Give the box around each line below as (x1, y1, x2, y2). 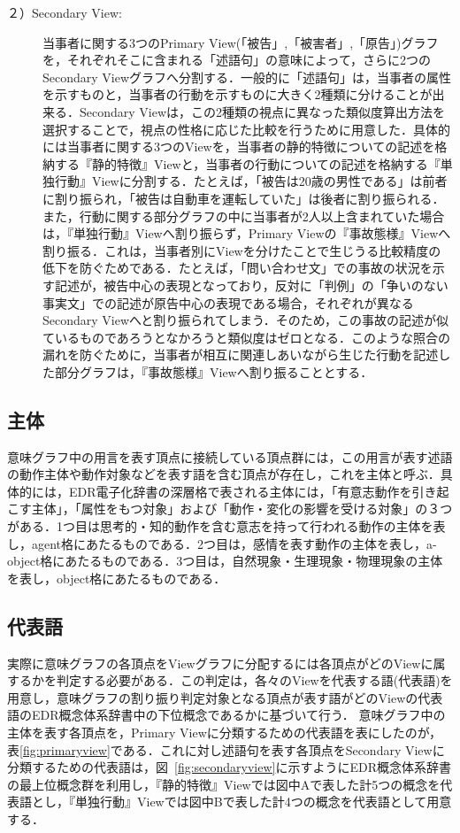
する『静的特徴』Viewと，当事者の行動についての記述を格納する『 (54, 154, 441, 173)
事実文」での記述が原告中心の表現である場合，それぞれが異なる (42, 293, 414, 312)
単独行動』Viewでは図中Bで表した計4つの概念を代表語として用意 (74, 792, 452, 811)
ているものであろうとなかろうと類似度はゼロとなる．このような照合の (42, 328, 451, 346)
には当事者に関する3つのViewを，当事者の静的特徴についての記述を (42, 137, 435, 156)
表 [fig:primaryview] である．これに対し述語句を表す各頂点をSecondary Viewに (7, 740, 445, 759)
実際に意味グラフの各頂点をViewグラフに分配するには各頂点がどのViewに (7, 653, 433, 672)
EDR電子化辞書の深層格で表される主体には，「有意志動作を (68, 482, 412, 500)
